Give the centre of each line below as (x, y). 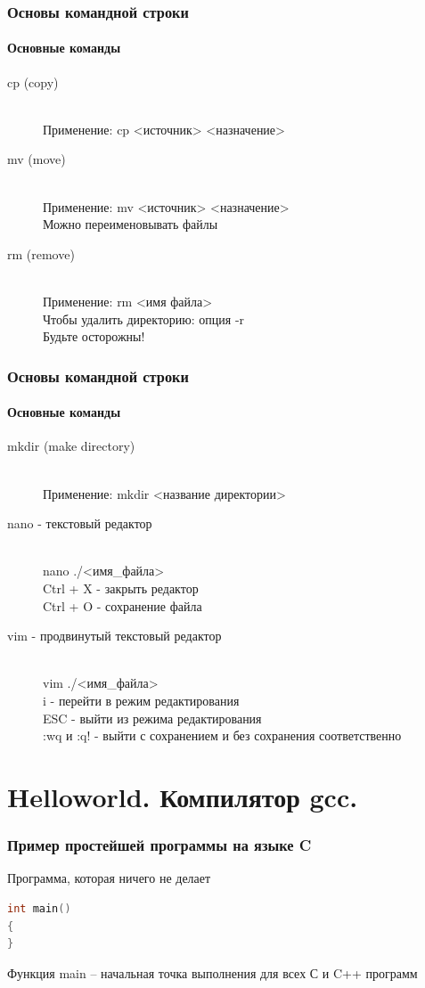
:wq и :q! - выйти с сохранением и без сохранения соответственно (222, 735)
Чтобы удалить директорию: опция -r (144, 318)
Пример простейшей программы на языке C (159, 845)
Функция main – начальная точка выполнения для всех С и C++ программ (212, 972)
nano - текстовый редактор (80, 523)
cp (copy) (33, 82)
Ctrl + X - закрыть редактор (121, 588)
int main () (39, 908)
